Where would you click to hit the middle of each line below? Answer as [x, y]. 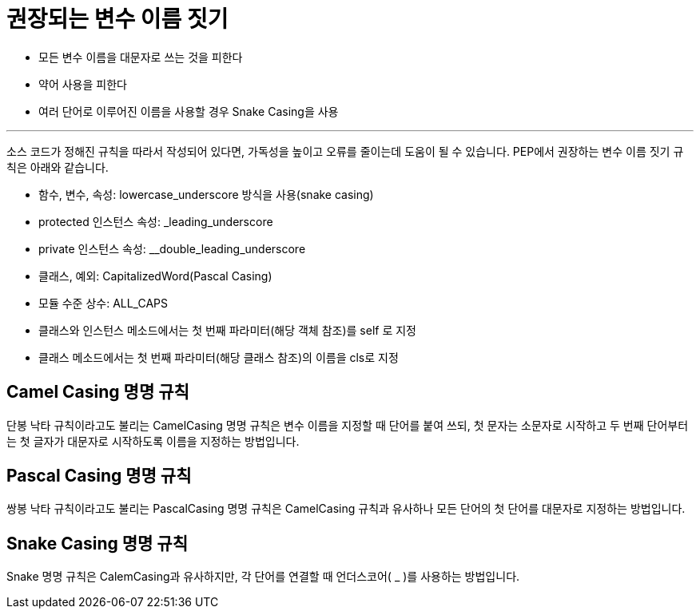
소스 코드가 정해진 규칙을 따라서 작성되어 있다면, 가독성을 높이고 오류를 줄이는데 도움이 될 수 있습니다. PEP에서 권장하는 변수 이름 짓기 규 [345, 151]
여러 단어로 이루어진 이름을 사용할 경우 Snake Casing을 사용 [189, 111]
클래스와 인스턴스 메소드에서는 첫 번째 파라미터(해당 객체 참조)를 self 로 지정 [227, 330]
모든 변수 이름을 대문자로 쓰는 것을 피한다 [141, 57]
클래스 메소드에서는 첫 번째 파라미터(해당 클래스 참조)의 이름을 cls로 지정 [219, 357]
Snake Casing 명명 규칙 [97, 543]
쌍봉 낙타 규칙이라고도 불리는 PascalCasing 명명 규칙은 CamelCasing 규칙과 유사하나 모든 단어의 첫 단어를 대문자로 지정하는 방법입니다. [346, 509]
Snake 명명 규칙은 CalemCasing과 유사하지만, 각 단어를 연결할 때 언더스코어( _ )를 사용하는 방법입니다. [263, 577]
